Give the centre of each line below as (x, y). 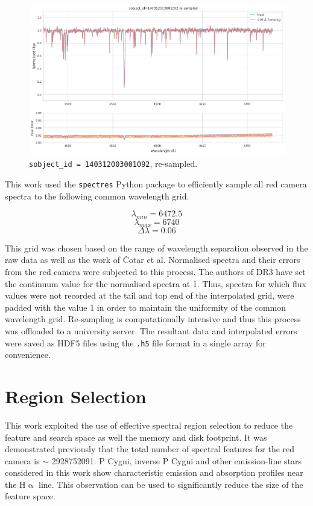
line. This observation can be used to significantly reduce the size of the (171, 484)
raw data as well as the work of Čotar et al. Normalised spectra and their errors (153, 260)
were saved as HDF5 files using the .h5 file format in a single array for (135, 342)
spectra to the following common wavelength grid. (97, 196)
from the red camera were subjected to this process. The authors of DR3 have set (155, 271)
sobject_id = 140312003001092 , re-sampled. (113, 164)
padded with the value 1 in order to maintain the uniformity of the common (146, 307)
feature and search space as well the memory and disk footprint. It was (136, 437)
